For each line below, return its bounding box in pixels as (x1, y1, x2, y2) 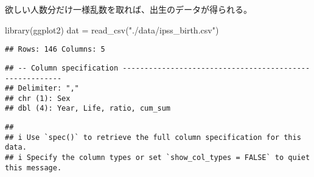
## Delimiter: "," (5, 84, 79, 93)
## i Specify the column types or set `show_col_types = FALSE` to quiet (5, 153, 310, 162)
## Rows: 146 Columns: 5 (5, 45, 105, 54)
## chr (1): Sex (5, 94, 71, 103)
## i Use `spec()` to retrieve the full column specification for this (5, 133, 301, 142)
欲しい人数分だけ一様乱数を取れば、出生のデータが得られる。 (5, 3, 252, 15)
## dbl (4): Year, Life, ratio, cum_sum (5, 104, 171, 113)
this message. (5, 163, 62, 172)
